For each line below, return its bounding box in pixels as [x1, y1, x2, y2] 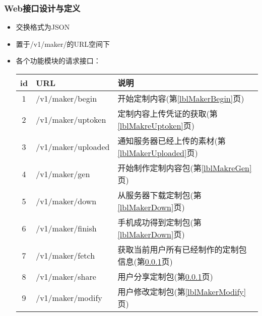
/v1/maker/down [36, 195, 97, 207]
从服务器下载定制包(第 [117, 189, 202, 201]
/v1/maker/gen [36, 168, 90, 180]
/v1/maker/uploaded [36, 140, 110, 152]
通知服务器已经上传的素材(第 [117, 135, 226, 146]
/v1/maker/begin [36, 92, 97, 104]
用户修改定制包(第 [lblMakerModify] [117, 286, 246, 297]
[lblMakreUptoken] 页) [117, 120, 194, 131]
